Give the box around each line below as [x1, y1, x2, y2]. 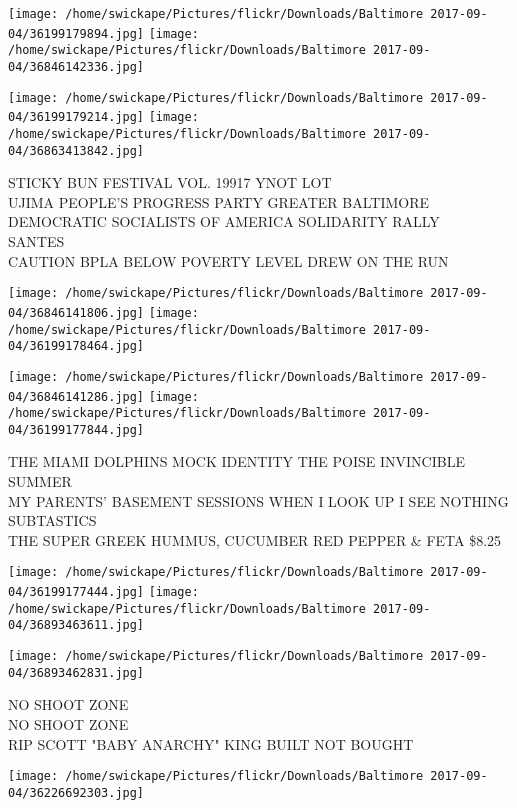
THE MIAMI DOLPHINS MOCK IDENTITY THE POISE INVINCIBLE [8, 451, 465, 472]
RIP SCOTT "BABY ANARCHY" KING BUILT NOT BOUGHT [8, 733, 414, 754]
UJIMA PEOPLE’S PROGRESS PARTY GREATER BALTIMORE [8, 191, 430, 212]
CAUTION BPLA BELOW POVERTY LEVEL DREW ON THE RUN [8, 250, 449, 271]
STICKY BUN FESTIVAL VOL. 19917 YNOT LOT [8, 172, 332, 193]
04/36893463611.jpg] [8, 618, 145, 633]
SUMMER [8, 471, 72, 492]
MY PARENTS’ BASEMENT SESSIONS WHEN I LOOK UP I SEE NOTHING [8, 490, 509, 511]
